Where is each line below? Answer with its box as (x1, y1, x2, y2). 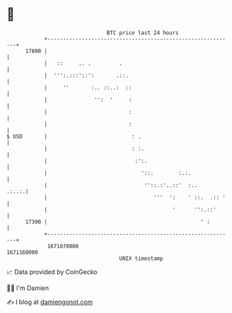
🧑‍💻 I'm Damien (6, 284, 50, 292)
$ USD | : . (6, 132, 141, 140)
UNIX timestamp (119, 254, 164, 262)
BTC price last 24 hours (106, 29, 179, 36)
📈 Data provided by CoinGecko (6, 268, 98, 276)
